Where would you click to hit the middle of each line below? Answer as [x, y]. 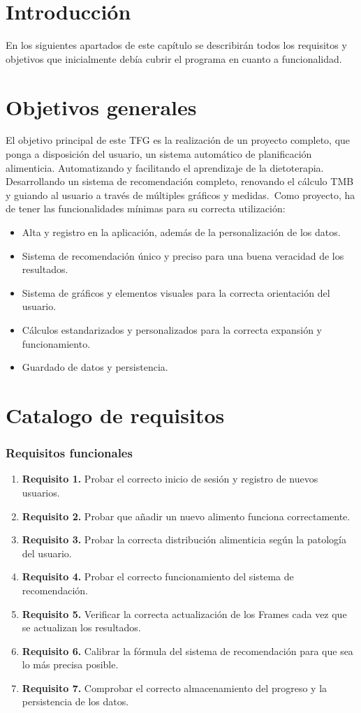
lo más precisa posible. [70, 664]
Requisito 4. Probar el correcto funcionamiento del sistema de [158, 576]
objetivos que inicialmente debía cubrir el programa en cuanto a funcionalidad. [174, 58]
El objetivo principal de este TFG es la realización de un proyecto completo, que [178, 140]
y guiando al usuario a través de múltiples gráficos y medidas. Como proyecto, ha [180, 194]
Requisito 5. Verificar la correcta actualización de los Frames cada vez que [184, 613]
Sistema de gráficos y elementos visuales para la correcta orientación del [176, 292]
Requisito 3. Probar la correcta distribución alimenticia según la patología [184, 539]
